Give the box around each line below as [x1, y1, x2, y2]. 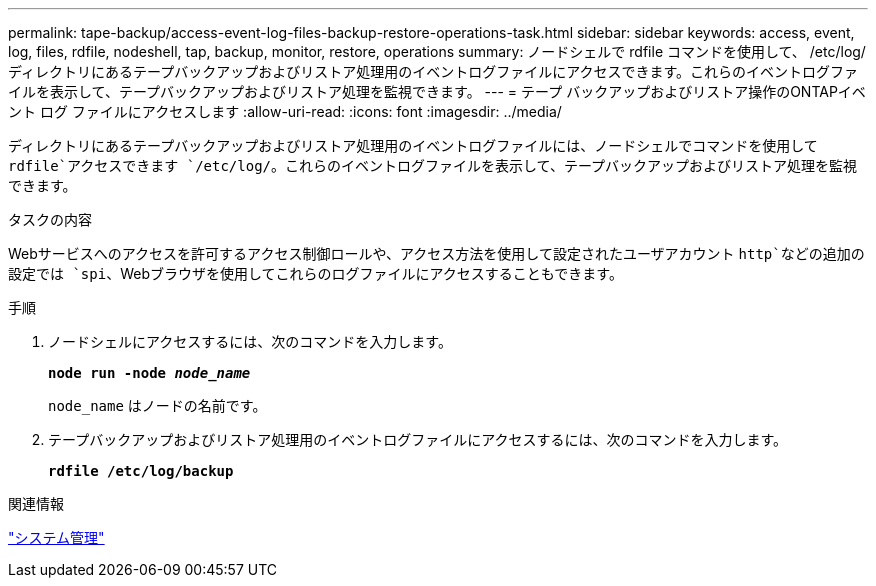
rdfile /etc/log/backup [48, 463, 234, 479]
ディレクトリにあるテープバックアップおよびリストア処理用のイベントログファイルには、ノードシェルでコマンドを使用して [8, 137, 818, 154]
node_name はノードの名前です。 [48, 397, 267, 414]
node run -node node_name [48, 365, 251, 381]
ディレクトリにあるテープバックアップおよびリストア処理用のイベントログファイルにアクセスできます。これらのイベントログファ [8, 63, 859, 80]
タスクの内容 [8, 211, 92, 228]
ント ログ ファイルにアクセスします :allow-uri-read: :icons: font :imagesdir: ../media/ [8, 103, 562, 120]
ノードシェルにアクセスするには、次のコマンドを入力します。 [48, 333, 452, 350]
